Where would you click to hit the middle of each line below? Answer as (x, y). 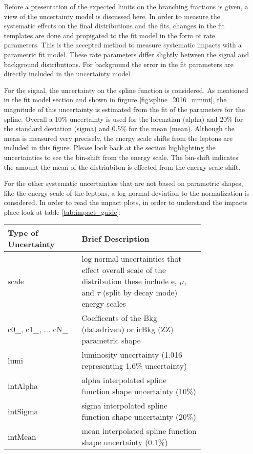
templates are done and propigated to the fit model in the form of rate (110, 35)
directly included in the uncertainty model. (68, 74)
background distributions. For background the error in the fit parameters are (119, 64)
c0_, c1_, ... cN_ (38, 329)
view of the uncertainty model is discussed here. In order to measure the (112, 16)
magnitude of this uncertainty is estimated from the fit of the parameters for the (125, 109)
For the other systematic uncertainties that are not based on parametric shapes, (124, 183)
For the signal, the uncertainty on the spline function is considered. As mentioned (126, 90)
